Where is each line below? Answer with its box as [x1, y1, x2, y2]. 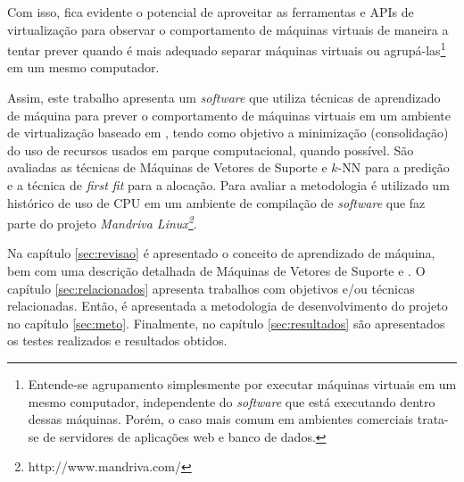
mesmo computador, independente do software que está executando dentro [28, 392, 435, 411]
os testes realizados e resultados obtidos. [7, 331, 228, 350]
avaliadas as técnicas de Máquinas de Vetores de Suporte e [7, 158, 327, 177]
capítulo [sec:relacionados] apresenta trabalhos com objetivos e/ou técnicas [7, 278, 415, 297]
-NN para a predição [337, 158, 450, 177]
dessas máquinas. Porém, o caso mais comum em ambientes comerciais [28, 410, 414, 428]
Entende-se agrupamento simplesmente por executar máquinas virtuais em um [28, 375, 457, 393]
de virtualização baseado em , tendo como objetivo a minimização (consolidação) [7, 123, 449, 142]
